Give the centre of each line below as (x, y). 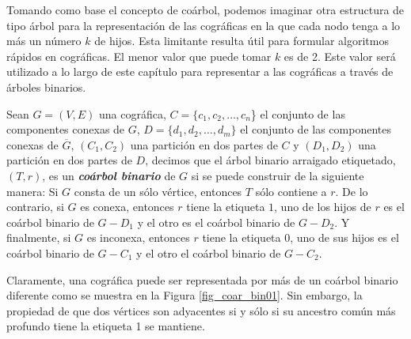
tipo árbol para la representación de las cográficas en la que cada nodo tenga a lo (204, 25)
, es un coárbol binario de (109, 175)
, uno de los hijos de (323, 207)
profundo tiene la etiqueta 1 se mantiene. (106, 326)
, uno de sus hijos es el (344, 237)
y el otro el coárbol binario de (209, 252)
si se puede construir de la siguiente (278, 175)
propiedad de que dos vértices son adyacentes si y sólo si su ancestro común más (201, 310)
